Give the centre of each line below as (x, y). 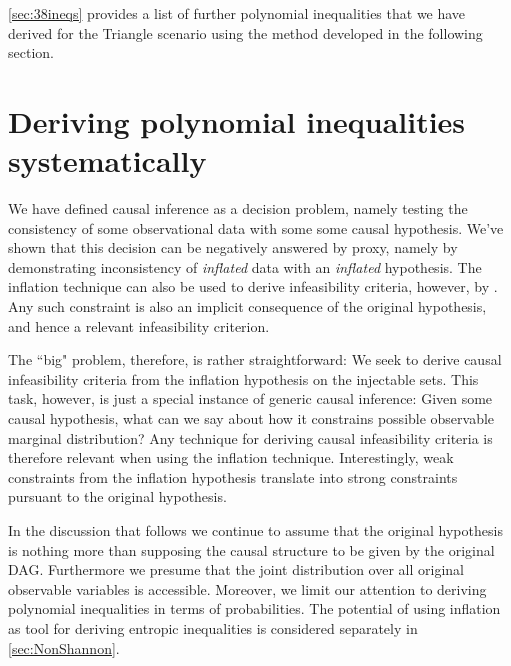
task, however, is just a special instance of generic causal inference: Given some (250, 398)
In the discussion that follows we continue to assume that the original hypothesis (255, 530)
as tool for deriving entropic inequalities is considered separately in (213, 627)
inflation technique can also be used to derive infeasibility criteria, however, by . (253, 286)
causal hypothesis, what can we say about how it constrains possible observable (251, 418)
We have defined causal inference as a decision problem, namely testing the (238, 208)
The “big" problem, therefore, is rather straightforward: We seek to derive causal (255, 359)
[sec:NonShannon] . (64, 647)
